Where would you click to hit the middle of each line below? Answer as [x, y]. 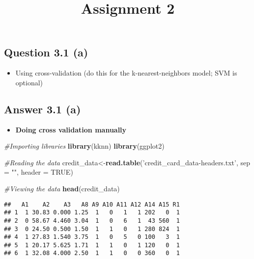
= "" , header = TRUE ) [39, 172]
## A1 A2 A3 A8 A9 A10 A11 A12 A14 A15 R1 [92, 204]
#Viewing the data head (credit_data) [62, 188]
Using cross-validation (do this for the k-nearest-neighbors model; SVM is [126, 73]
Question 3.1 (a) [46, 52]
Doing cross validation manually [71, 129]
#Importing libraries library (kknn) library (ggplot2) [84, 146]
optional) [29, 82]
